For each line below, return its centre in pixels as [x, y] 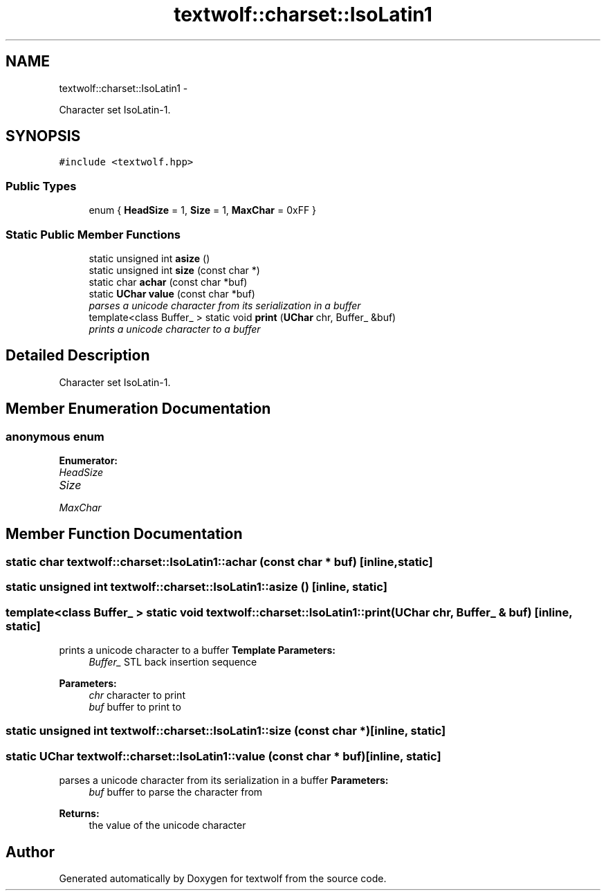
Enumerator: [89, 460]
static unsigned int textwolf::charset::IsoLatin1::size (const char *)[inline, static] [226, 731]
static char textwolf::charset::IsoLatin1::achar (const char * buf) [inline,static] [219, 561]
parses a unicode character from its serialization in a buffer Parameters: [224, 780]
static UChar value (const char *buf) [172, 293]
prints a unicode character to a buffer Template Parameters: [197, 650]
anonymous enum [55, 436]
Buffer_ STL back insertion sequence [173, 661]
